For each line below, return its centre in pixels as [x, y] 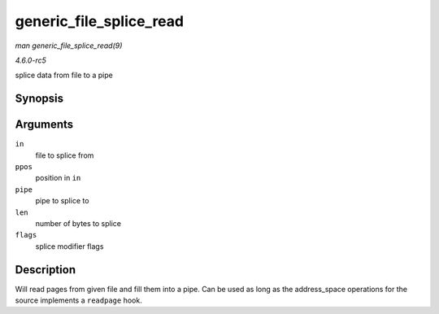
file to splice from [65, 155]
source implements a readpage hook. [78, 300]
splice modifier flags [70, 246]
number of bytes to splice [78, 223]
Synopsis [39, 99]
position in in [58, 178]
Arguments [44, 125]
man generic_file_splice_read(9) [69, 46]
